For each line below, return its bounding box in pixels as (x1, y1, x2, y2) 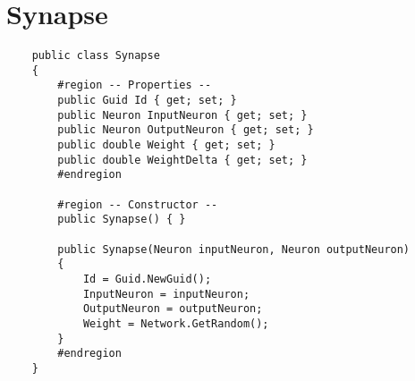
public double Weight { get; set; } (57, 139, 275, 152)
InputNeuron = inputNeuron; (82, 287, 250, 301)
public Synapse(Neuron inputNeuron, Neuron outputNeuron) (57, 242, 411, 256)
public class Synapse (31, 49, 160, 63)
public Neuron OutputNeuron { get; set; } (57, 123, 314, 137)
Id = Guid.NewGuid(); (82, 272, 212, 285)
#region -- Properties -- (57, 79, 212, 92)
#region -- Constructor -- (57, 198, 218, 211)
